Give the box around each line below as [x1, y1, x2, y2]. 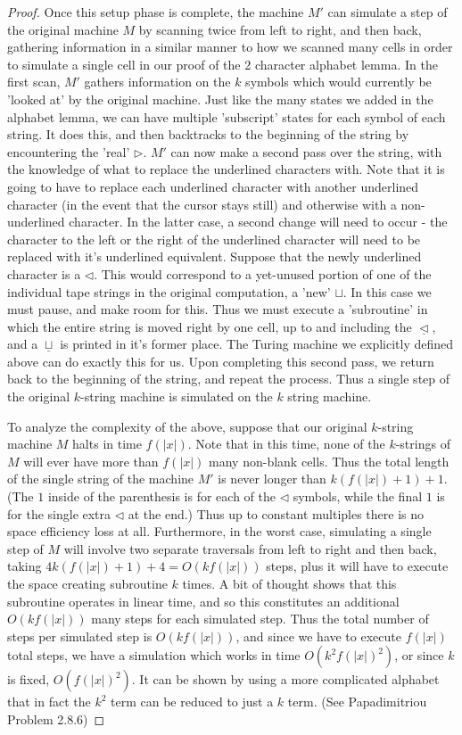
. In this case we [342, 282, 432, 301]
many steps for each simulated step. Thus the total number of [91, 609, 429, 628]
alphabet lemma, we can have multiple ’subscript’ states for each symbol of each [7, 107, 446, 126]
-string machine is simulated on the [80, 387, 273, 406]
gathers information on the [84, 72, 231, 91]
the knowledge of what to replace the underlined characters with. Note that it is [7, 160, 445, 178]
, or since [394, 646, 444, 665]
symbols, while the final [293, 487, 423, 506]
